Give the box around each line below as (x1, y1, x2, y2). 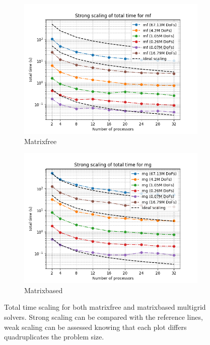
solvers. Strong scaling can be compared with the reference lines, (4, 311, 203, 322)
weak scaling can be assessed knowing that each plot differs (4, 321, 187, 332)
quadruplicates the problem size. (4, 331, 104, 342)
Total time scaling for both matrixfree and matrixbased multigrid (4, 302, 206, 312)
